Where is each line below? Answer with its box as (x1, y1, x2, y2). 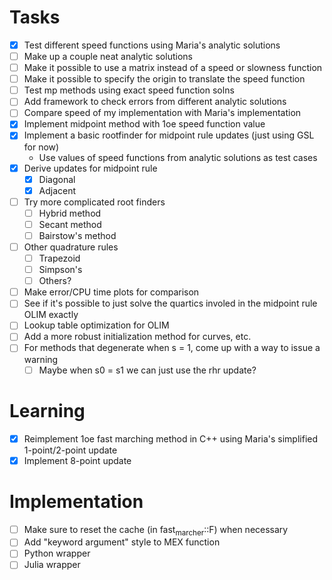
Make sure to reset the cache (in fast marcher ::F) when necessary (23, 523, 289, 538)
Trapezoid (38, 252, 81, 264)
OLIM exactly (23, 309, 79, 321)
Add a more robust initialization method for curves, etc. (23, 331, 252, 343)
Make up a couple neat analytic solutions (23, 51, 193, 62)
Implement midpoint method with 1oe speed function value (23, 118, 266, 130)
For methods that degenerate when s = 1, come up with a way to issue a (23, 342, 321, 354)
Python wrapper (23, 547, 91, 560)
